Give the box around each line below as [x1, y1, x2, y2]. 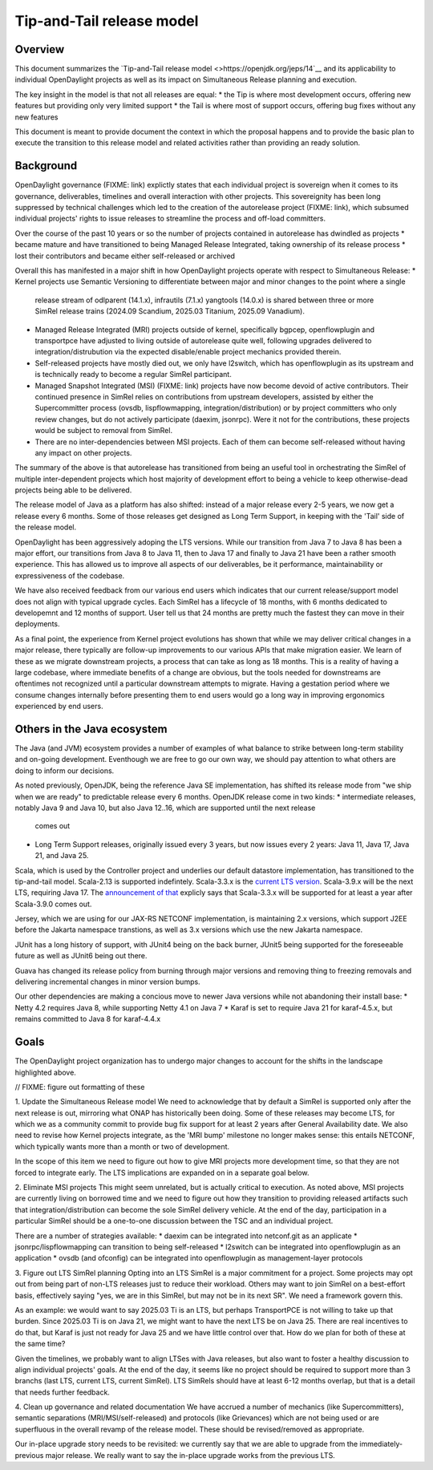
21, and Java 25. [34, 851, 89, 861]
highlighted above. [14, 1067, 76, 1077]
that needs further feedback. [14, 1387, 110, 1397]
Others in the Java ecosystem [14, 722, 168, 735]
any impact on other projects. [34, 447, 132, 457]
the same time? [14, 1339, 66, 1349]
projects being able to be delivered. [14, 485, 132, 495]
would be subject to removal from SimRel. [34, 426, 172, 435]
